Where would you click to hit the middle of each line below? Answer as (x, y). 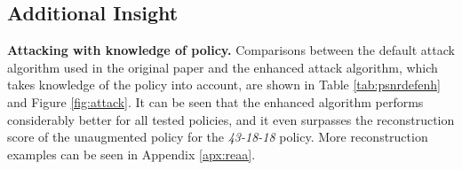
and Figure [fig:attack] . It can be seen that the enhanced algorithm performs (215, 101)
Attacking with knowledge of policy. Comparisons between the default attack (231, 50)
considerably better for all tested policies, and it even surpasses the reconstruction (231, 119)
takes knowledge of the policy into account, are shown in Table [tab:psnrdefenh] (224, 85)
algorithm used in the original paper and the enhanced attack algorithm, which (223, 67)
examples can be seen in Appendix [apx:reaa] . (131, 154)
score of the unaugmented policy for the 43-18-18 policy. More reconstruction (218, 137)
